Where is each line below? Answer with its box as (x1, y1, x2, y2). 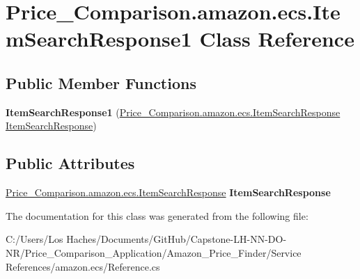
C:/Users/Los (6, 232, 63, 246)
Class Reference (199, 24, 354, 53)
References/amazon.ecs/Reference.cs (6, 259, 160, 273)
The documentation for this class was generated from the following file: (6, 208, 308, 223)
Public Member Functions (6, 72, 196, 93)
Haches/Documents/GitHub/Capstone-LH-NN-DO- (66, 232, 287, 246)
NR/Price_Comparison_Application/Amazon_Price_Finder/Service (6, 245, 302, 260)
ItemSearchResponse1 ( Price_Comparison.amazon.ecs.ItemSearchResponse (6, 104, 341, 119)
